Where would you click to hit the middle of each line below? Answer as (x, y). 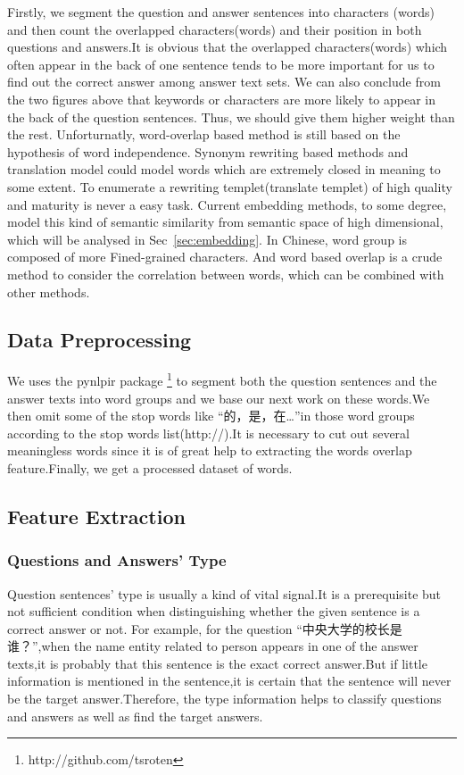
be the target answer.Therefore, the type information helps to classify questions (224, 699)
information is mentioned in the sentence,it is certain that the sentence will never (229, 681)
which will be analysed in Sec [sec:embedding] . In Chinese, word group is (207, 239)
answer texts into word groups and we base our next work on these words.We (219, 398)
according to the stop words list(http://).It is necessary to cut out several (208, 433)
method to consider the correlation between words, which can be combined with (226, 274)
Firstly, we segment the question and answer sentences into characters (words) (221, 12)
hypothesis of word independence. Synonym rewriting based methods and (208, 151)
